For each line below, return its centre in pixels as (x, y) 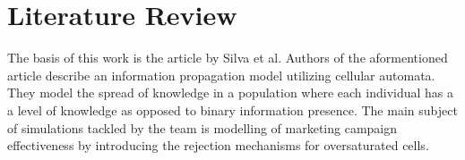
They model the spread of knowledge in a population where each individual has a (231, 93)
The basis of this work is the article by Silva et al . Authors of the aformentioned (228, 58)
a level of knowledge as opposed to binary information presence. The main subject (232, 109)
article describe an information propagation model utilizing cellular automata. (221, 75)
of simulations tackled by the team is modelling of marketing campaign (202, 127)
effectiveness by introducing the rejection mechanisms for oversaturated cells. (218, 145)
